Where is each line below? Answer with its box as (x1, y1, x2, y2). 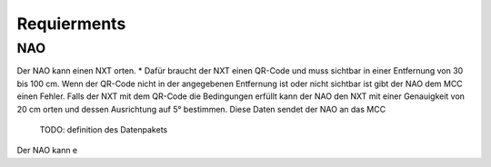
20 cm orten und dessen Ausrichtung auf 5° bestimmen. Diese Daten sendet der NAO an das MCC (16, 103, 386, 114)
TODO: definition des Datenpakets (39, 123, 168, 135)
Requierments (16, 14, 126, 34)
